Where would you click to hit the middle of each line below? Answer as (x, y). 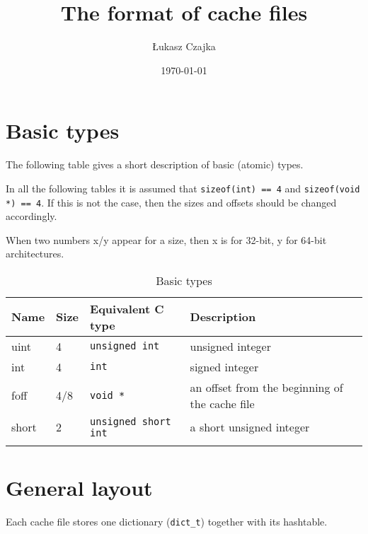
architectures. (35, 254)
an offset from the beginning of (266, 387)
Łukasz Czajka (184, 46)
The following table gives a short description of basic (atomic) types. (155, 164)
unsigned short (131, 421)
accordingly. (31, 216)
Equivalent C (127, 308)
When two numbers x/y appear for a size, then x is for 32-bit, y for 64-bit (166, 239)
